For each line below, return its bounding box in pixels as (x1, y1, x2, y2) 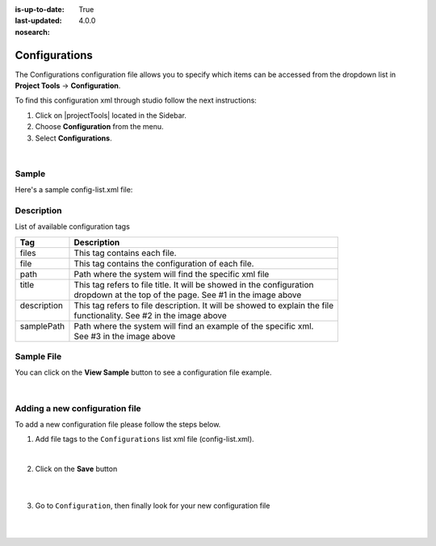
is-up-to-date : (15, 5, 65, 14)
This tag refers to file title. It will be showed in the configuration (73, 279, 314, 290)
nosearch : (15, 27, 50, 36)
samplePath (19, 320, 65, 331)
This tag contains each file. (73, 247, 177, 258)
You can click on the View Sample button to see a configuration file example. (15, 367, 272, 377)
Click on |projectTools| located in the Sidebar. (35, 110, 187, 120)
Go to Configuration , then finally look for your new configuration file (35, 501, 270, 510)
